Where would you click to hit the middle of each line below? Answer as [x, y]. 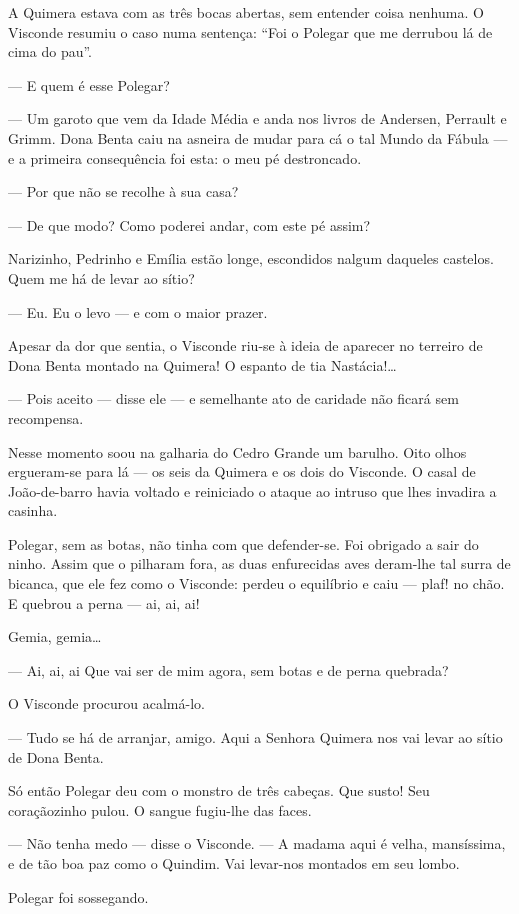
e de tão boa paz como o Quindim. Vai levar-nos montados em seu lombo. [234, 863]
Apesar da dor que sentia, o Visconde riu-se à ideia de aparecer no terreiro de [245, 345]
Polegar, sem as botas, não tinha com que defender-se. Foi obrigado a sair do [243, 543]
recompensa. [46, 417]
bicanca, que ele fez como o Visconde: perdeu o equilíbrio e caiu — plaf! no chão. [256, 583]
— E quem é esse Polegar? [89, 84]
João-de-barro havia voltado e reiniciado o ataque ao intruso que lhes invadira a [252, 490]
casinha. [33, 510]
